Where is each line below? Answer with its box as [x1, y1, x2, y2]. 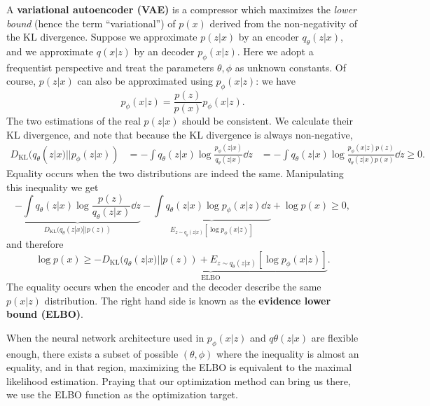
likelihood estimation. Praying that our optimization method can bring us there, [6, 373, 351, 388]
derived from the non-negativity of [209, 15, 357, 30]
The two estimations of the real [6, 113, 141, 128]
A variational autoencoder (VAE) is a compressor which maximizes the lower [6, 2, 356, 16]
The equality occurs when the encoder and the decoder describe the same [6, 279, 321, 294]
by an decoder [134, 43, 195, 58]
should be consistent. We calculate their [182, 113, 353, 128]
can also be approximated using [77, 73, 213, 88]
